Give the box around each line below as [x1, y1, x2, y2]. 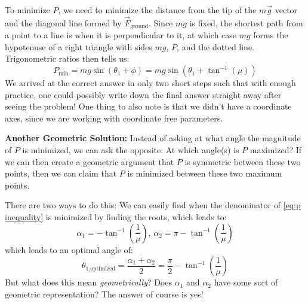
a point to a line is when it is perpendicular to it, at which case [5, 29, 237, 41]
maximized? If [250, 144, 302, 156]
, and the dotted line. [177, 40, 254, 53]
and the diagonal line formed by [5, 16, 122, 29]
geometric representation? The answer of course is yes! [5, 287, 204, 300]
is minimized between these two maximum [127, 167, 282, 180]
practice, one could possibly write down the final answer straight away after [5, 88, 282, 101]
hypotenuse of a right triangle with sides [5, 40, 152, 53]
